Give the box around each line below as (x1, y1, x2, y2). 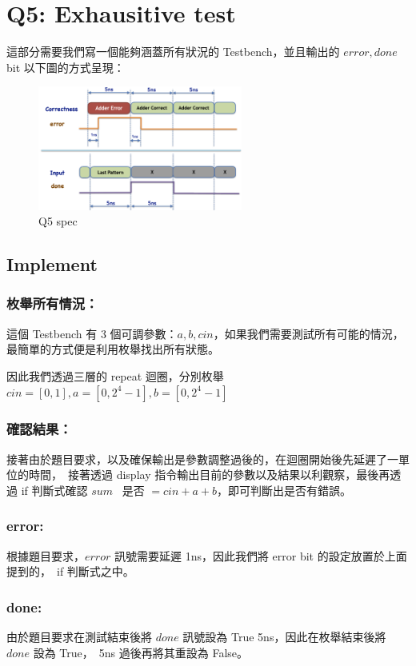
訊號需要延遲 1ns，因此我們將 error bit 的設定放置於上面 (114, 547, 407, 564)
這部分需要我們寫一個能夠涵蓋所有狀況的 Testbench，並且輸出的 (6, 43, 340, 60)
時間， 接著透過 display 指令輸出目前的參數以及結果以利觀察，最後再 (28, 466, 390, 483)
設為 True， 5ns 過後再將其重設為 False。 (33, 644, 249, 660)
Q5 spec (38, 213, 78, 229)
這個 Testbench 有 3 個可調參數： (6, 325, 178, 341)
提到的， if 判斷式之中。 (6, 563, 134, 580)
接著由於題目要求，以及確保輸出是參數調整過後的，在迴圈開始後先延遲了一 (6, 450, 398, 467)
